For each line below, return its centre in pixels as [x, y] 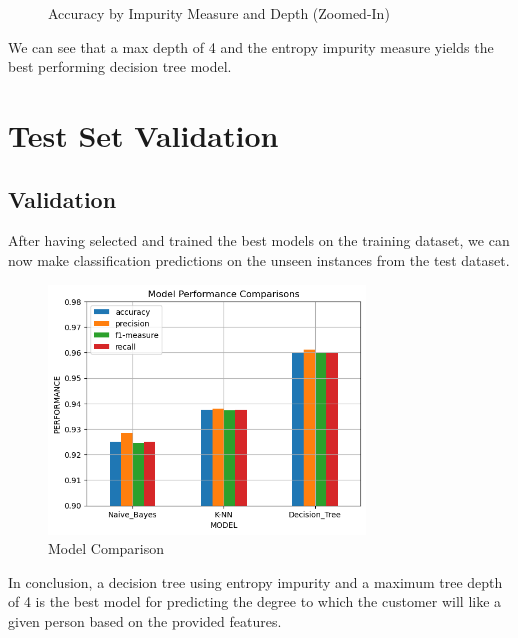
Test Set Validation [143, 134]
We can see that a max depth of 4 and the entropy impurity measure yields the [251, 46]
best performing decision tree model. [120, 66]
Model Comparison [106, 548]
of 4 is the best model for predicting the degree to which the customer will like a [255, 601]
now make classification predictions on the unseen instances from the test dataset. [259, 259]
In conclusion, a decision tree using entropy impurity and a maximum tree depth [255, 581]
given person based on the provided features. [145, 621]
